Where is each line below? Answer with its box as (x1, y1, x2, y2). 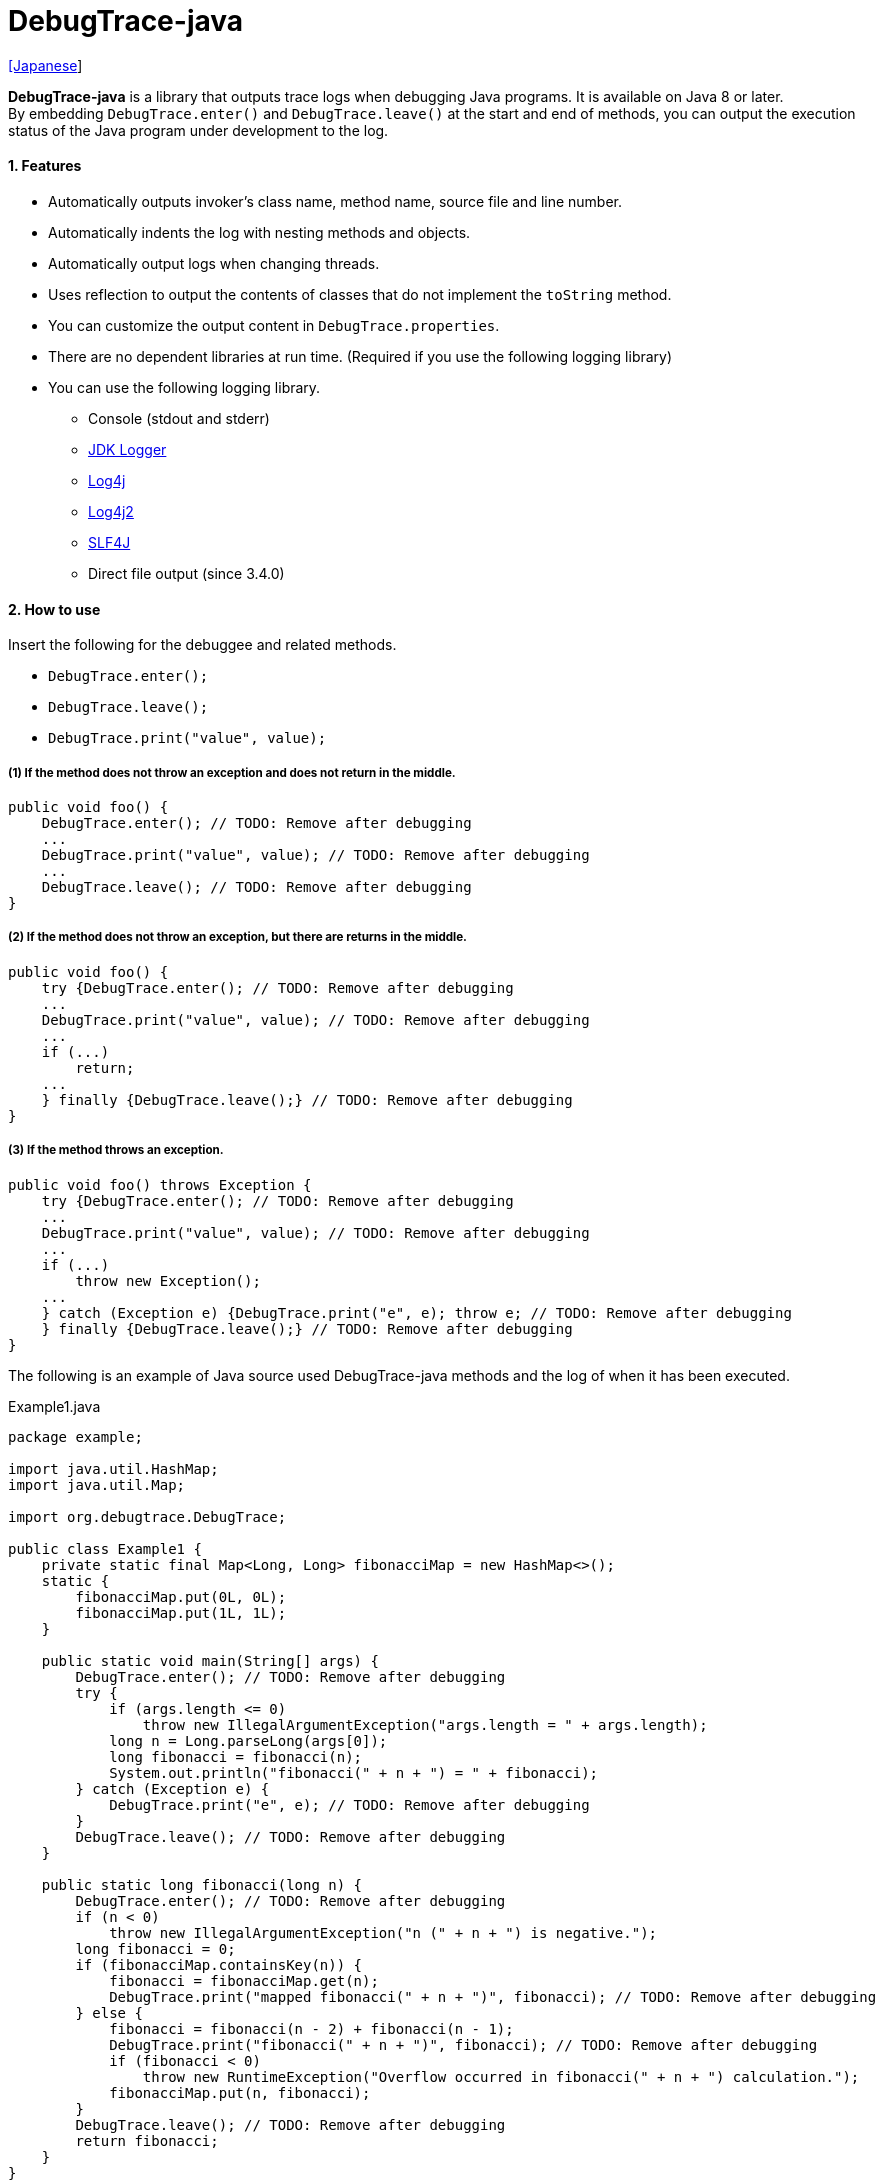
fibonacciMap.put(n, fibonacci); (109, 2084, 371, 2101)
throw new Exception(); (75, 1272, 261, 1289)
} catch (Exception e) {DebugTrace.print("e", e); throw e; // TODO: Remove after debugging (41, 1304, 792, 1321)
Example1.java (8, 1397, 101, 1415)
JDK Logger (88, 440, 167, 458)
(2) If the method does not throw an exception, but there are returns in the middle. (8, 930, 467, 945)
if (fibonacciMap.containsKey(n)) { (75, 1956, 363, 1973)
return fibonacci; (75, 2132, 219, 2149)
